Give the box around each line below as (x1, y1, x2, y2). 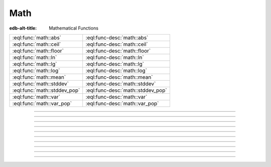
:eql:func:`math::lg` (12, 60, 57, 67)
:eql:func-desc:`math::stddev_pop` (85, 87, 168, 94)
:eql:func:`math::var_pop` (12, 100, 72, 107)
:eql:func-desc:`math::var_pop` (85, 100, 159, 107)
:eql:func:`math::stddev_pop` (12, 87, 80, 94)
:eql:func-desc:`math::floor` (85, 47, 151, 54)
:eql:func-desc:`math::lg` (85, 60, 144, 67)
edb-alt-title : (9, 25, 37, 31)
